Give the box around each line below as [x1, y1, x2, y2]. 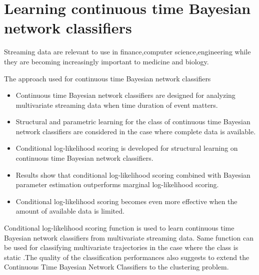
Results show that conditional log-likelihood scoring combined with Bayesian [15, 169, 250, 180]
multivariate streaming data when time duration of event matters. [15, 99, 218, 110]
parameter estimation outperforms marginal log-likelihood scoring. [15, 179, 219, 190]
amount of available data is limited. [15, 206, 124, 216]
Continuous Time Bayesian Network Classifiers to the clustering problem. [4, 262, 229, 272]
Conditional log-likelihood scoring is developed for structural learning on [15, 143, 238, 153]
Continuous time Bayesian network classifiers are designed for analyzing [15, 90, 235, 100]
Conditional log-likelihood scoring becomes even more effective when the [15, 196, 237, 206]
